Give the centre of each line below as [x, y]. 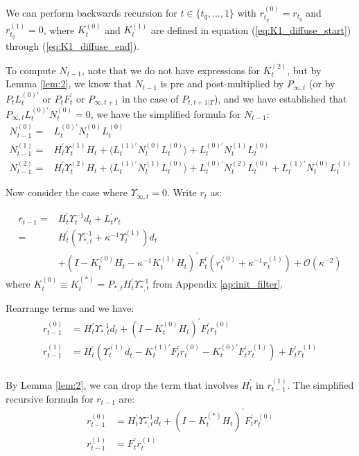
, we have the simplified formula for [166, 113]
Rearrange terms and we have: [70, 307]
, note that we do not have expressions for [170, 70]
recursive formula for [50, 398]
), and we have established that [280, 98]
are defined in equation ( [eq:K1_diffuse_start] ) [251, 29]
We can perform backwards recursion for [91, 12]
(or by [322, 84]
